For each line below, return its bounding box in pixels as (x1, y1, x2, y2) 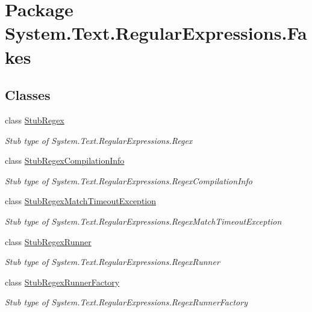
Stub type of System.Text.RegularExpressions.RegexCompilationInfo (5, 174, 252, 187)
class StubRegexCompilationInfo (5, 154, 125, 167)
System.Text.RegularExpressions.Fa (5, 20, 307, 45)
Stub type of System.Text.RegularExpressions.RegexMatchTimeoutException (5, 214, 282, 227)
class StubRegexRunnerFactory (5, 275, 120, 288)
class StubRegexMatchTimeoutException (5, 195, 157, 207)
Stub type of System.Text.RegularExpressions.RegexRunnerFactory (5, 296, 248, 308)
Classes (5, 86, 51, 104)
